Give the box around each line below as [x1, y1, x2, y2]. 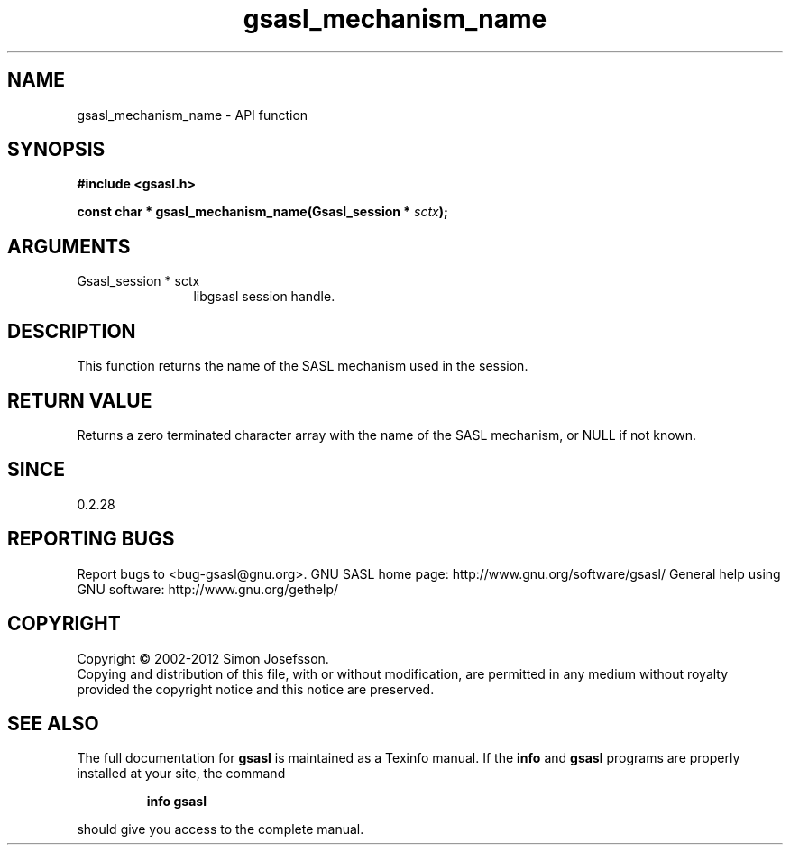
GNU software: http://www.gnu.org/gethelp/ [77, 581, 339, 597]
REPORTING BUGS [7, 527, 175, 551]
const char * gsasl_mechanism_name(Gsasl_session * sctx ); [77, 204, 448, 220]
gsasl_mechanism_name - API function [77, 106, 308, 123]
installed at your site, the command [77, 765, 286, 782]
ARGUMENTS [7, 234, 131, 258]
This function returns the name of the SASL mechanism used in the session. [77, 358, 528, 374]
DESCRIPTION [7, 319, 136, 343]
